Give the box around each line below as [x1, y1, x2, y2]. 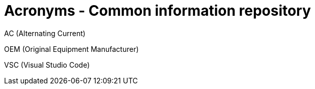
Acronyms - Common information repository [4, 2, 311, 19]
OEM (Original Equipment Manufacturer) [4, 44, 139, 53]
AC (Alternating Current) [4, 28, 85, 38]
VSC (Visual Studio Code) [4, 60, 90, 69]
